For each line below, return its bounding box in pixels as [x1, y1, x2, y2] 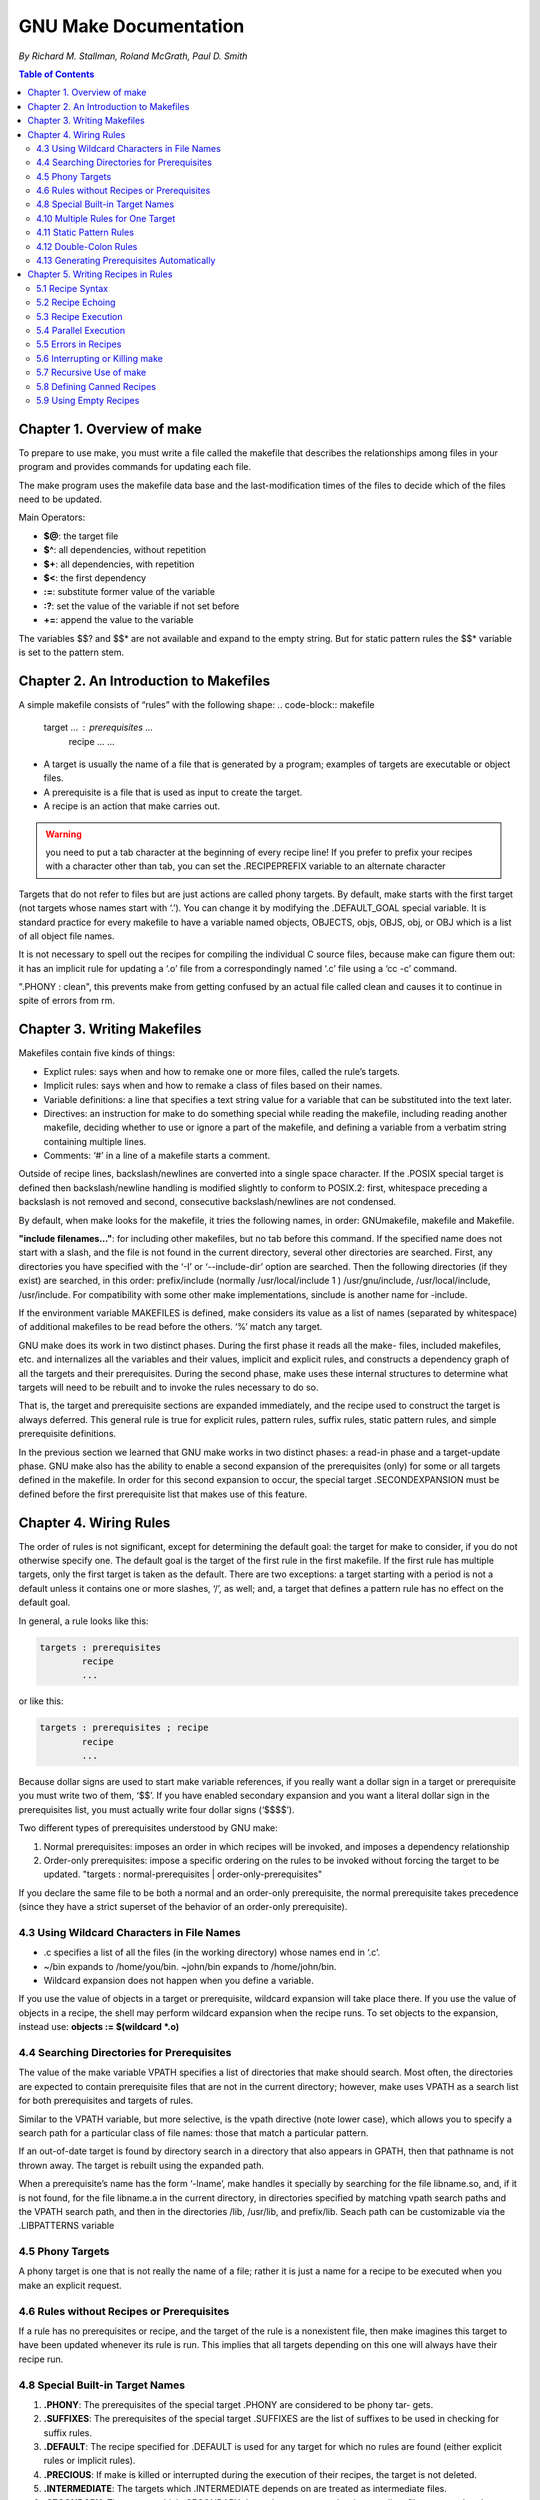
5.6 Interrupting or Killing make [36, 352, 164, 364]
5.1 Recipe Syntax [36, 282, 109, 294]
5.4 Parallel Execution [36, 324, 125, 336]
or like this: [18, 1695, 64, 1707]
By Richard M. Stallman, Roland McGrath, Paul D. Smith [18, 50, 248, 62]
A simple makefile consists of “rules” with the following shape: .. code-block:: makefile [18, 698, 375, 710]
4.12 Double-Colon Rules [36, 240, 138, 252]
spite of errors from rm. [18, 995, 115, 1007]
